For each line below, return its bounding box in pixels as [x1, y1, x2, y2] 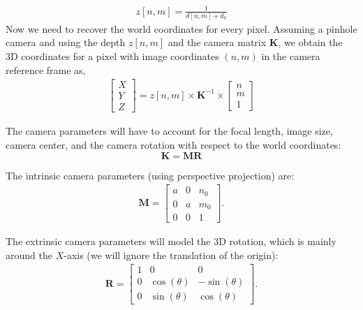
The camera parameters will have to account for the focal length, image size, [6, 124, 333, 138]
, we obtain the [278, 35, 343, 50]
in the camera [261, 49, 320, 64]
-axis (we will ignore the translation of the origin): [64, 247, 279, 262]
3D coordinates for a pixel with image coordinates [6, 49, 219, 64]
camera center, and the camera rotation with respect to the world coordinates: [6, 137, 341, 152]
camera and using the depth [6, 35, 126, 50]
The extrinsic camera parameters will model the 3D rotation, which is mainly [6, 234, 336, 249]
